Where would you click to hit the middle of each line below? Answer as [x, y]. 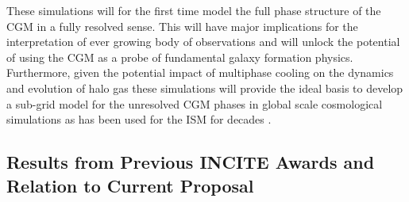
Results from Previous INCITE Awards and [191, 162]
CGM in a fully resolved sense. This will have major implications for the [182, 26]
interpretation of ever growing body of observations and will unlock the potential [203, 42]
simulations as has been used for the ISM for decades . [139, 119]
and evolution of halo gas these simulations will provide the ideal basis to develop [205, 88]
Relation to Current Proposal [130, 185]
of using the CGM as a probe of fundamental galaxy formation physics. [180, 57]
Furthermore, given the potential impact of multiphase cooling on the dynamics [200, 72]
